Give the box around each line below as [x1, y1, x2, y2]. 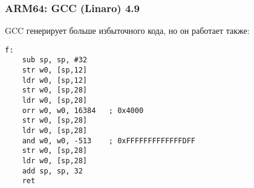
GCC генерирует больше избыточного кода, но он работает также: [5, 24, 250, 37]
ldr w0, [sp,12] [22, 76, 88, 85]
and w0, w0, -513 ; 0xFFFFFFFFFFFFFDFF [22, 136, 195, 145]
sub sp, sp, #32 [22, 56, 88, 65]
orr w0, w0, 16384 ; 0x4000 [22, 106, 144, 115]
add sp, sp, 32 [22, 166, 83, 175]
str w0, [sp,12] [22, 66, 88, 75]
